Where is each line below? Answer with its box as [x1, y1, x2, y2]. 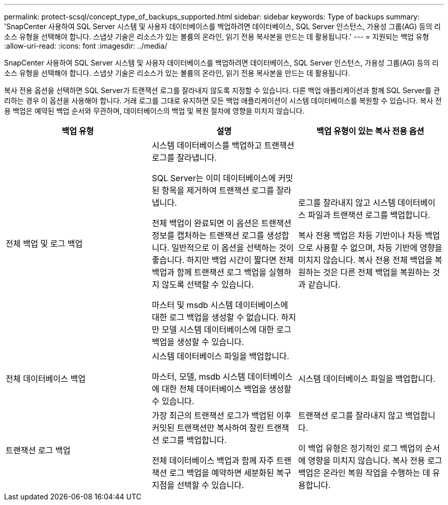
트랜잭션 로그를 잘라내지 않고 [298, 410, 403, 421]
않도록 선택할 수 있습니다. [162, 279, 254, 290]
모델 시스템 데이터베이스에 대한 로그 [162, 324, 292, 335]
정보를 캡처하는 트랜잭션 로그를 [151, 230, 264, 240]
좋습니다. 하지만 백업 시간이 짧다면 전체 [151, 255, 294, 265]
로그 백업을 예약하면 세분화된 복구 [169, 468, 292, 478]
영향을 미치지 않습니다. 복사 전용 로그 [308, 455, 442, 466]
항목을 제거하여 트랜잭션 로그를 [162, 185, 274, 195]
